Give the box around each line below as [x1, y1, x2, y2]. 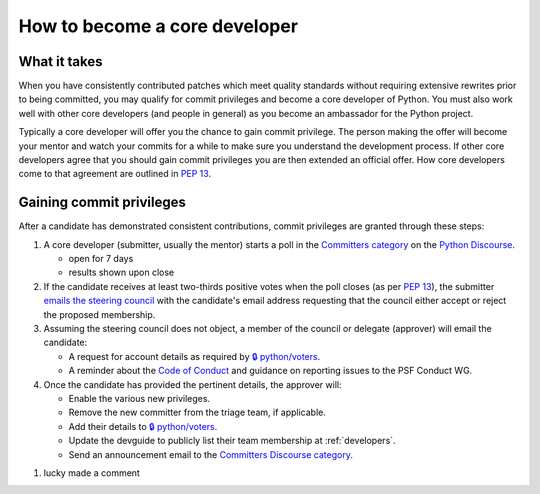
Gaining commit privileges [18, 194, 187, 211]
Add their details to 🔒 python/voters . [68, 420, 218, 432]
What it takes [18, 53, 104, 70]
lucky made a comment [43, 466, 140, 479]
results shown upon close [68, 266, 175, 279]
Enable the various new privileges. [68, 393, 210, 404]
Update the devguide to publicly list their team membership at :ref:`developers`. [68, 435, 396, 447]
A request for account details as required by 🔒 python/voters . [68, 350, 321, 362]
